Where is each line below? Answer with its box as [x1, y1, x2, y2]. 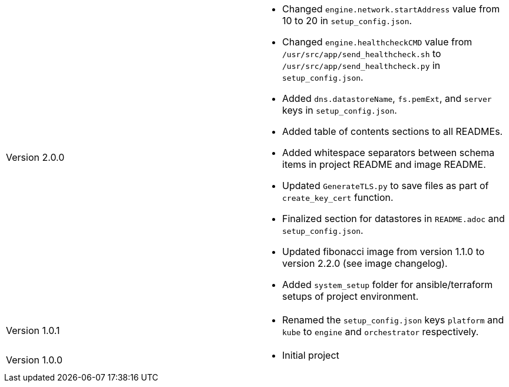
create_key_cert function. [282, 191, 394, 203]
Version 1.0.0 [6, 354, 63, 366]
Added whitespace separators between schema [282, 147, 495, 158]
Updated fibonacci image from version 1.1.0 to [282, 246, 485, 257]
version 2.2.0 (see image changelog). [282, 257, 448, 269]
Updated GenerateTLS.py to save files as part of [282, 180, 489, 191]
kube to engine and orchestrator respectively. [282, 326, 479, 338]
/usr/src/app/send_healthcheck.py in [282, 59, 441, 71]
